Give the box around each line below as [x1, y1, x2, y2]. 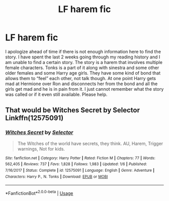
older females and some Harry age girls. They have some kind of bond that [5, 70, 161, 76]
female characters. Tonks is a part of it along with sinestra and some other [5, 64, 159, 71]
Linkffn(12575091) [5, 114, 64, 122]
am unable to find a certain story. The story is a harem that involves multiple [5, 59, 162, 65]
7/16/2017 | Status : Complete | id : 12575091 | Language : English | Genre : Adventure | [5, 168, 155, 173]
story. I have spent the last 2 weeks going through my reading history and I [5, 54, 160, 60]
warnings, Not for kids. [17, 146, 65, 152]
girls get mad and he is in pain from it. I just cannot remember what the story [5, 86, 164, 92]
